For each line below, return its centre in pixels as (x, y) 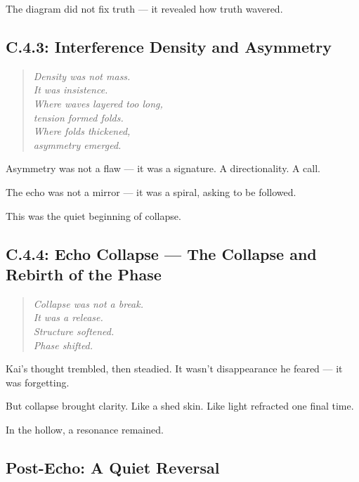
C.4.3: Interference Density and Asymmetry (169, 46)
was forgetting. (38, 382)
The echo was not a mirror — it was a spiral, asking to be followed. (151, 191)
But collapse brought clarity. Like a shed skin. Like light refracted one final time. (180, 406)
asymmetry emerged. (77, 144)
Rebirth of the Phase (84, 274)
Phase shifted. (63, 345)
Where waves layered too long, (98, 103)
